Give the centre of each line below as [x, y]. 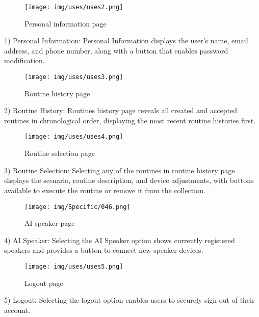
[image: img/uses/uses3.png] [74, 77]
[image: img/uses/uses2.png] [74, 7]
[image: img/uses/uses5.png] [74, 266]
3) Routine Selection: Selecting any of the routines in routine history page [120, 170]
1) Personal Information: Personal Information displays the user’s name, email [126, 41]
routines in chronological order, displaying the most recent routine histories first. [130, 120]
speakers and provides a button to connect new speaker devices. [104, 250]
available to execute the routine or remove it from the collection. [105, 190]
